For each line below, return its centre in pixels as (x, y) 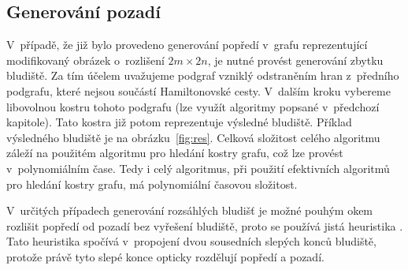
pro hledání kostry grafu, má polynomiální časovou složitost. (152, 184)
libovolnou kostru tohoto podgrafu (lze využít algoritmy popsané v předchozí (193, 106)
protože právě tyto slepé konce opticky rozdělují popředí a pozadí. (165, 256)
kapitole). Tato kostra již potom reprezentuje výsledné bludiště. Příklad (179, 122)
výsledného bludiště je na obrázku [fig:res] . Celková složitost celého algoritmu (193, 137)
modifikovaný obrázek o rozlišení (85, 60)
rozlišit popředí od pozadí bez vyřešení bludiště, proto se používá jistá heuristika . (205, 225)
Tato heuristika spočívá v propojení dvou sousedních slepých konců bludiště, (191, 241)
